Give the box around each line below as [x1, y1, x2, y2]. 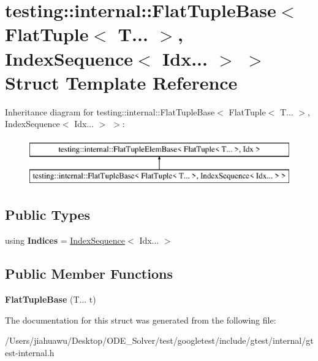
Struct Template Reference [5, 69, 238, 95]
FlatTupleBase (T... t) [5, 293, 96, 306]
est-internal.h [5, 346, 55, 359]
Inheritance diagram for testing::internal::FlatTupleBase [5, 105, 215, 118]
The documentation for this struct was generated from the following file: [5, 313, 276, 326]
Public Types [5, 205, 91, 224]
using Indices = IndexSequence [5, 234, 126, 247]
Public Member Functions [5, 264, 173, 283]
